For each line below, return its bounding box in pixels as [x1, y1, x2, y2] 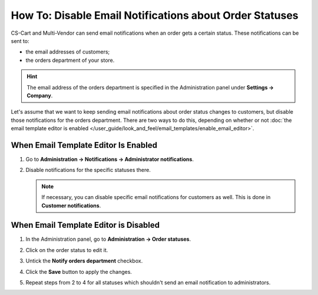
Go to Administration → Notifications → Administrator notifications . [25, 155, 194, 163]
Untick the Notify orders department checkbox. [25, 257, 143, 264]
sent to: [11, 37, 29, 44]
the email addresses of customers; [25, 48, 110, 55]
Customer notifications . [41, 202, 101, 209]
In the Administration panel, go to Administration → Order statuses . [25, 236, 191, 243]
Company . [26, 92, 53, 99]
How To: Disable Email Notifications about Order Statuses [11, 9, 299, 22]
